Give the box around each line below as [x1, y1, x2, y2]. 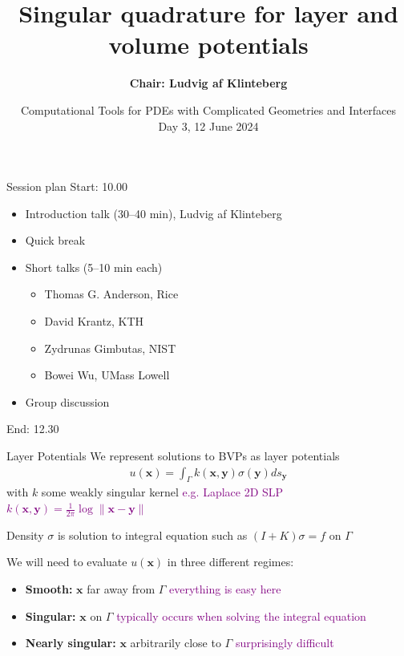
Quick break [25, 232, 86, 249]
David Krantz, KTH [44, 313, 144, 330]
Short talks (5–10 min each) [25, 258, 163, 275]
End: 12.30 [6, 420, 59, 437]
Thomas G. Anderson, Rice [44, 285, 179, 302]
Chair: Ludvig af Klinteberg [129, 75, 288, 91]
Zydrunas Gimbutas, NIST [44, 339, 176, 356]
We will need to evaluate [6, 553, 127, 570]
